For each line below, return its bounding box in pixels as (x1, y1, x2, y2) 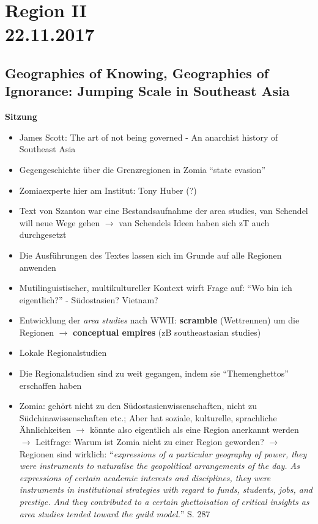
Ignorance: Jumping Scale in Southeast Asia (5, 81, 290, 100)
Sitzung (5, 110, 37, 123)
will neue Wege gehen (19, 216, 100, 229)
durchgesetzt (19, 228, 67, 241)
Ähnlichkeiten (19, 423, 71, 436)
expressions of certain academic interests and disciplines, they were (19, 471, 271, 484)
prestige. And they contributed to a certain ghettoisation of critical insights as (19, 495, 309, 507)
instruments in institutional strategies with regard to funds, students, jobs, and (19, 483, 312, 496)
